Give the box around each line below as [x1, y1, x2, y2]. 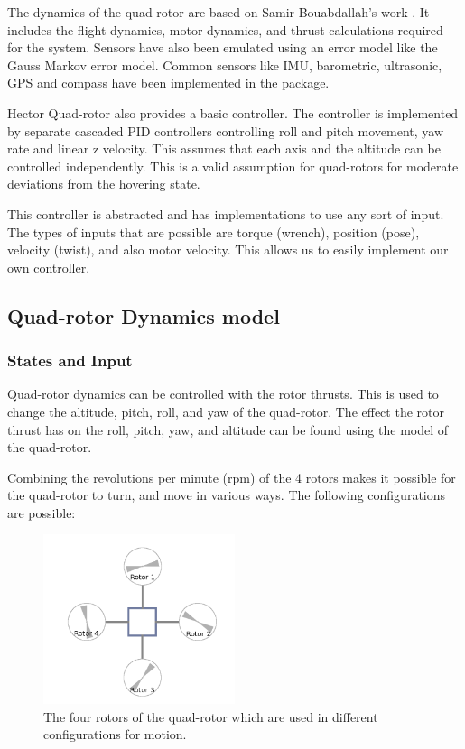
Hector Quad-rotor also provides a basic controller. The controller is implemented [7, 103, 459, 122]
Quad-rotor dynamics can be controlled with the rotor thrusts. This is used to [7, 384, 439, 403]
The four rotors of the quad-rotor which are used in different [43, 707, 378, 726]
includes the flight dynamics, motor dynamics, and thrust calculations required [7, 20, 443, 39]
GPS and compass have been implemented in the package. [7, 73, 330, 92]
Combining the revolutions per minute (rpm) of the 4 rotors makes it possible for [7, 467, 456, 486]
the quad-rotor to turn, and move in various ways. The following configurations [7, 485, 446, 504]
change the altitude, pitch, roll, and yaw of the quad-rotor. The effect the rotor [7, 402, 444, 421]
